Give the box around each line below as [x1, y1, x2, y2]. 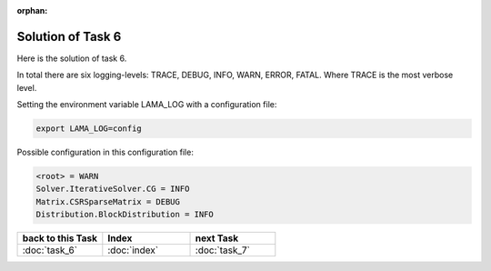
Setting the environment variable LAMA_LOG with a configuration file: [16, 99, 277, 110]
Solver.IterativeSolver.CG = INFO [35, 184, 190, 195]
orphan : [16, 5, 48, 15]
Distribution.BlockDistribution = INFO [35, 209, 214, 220]
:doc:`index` [107, 244, 159, 256]
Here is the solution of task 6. [16, 53, 127, 64]
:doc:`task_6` [22, 244, 77, 256]
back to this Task [22, 232, 98, 245]
